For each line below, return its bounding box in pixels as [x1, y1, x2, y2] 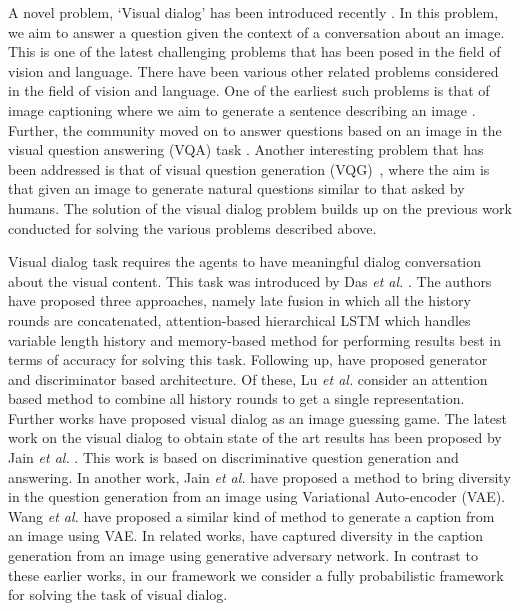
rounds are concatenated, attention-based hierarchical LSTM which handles [8, 309, 471, 330]
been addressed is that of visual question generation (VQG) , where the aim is [8, 158, 490, 179]
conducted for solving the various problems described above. [8, 217, 377, 238]
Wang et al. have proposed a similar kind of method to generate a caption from [8, 505, 495, 526]
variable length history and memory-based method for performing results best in [8, 329, 502, 350]
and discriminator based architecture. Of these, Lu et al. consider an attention [8, 368, 488, 389]
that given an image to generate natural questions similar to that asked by [8, 178, 465, 199]
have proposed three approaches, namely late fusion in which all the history [8, 290, 471, 311]
